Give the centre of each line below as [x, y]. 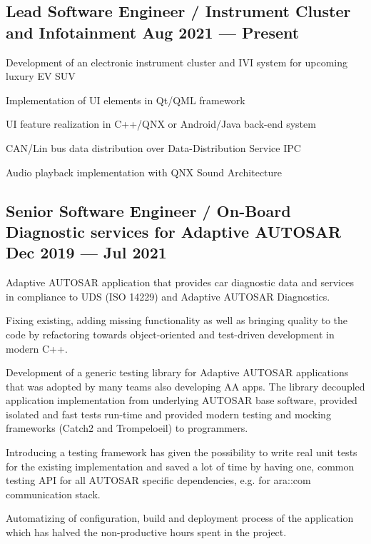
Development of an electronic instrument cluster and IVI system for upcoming [177, 62]
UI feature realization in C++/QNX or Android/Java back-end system [161, 124]
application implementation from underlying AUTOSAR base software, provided [182, 400]
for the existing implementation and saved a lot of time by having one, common [180, 466]
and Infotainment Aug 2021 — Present [153, 32]
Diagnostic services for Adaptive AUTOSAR [174, 231]
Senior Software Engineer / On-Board [148, 210]
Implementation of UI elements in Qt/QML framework [126, 100]
